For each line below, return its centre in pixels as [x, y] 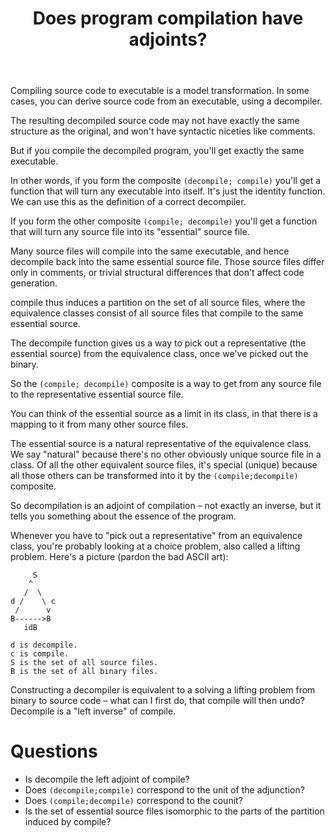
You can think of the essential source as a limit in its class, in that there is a [164, 414]
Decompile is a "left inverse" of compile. [93, 711]
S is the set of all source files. [84, 663]
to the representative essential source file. [97, 394]
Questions [54, 751]
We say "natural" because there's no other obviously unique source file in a [166, 454]
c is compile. [40, 654]
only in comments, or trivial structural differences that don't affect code [157, 273]
